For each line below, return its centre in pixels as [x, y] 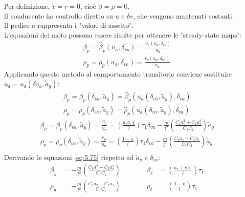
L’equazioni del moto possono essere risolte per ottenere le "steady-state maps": [123, 34]
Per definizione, [27, 6]
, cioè [88, 6]
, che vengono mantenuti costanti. [184, 15]
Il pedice [17, 25]
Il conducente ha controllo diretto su [58, 15]
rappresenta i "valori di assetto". [85, 25]
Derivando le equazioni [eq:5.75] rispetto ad [69, 157]
